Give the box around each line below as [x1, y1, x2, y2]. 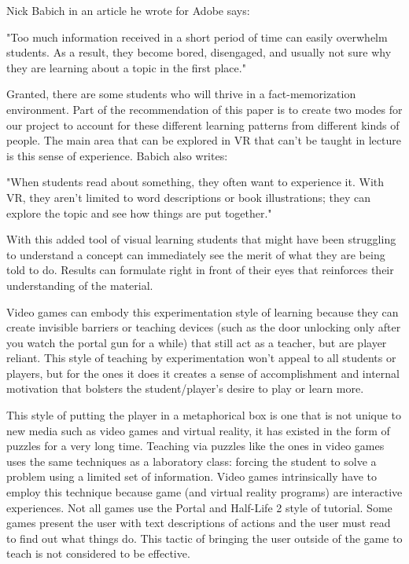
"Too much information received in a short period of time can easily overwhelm [6, 28, 388, 45]
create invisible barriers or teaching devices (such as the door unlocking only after [6, 319, 401, 335]
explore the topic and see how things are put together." [6, 204, 272, 221]
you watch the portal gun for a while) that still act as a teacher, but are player [6, 334, 387, 350]
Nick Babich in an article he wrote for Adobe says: [6, 2, 250, 18]
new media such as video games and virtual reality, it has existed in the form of [6, 422, 390, 438]
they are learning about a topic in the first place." [6, 59, 246, 75]
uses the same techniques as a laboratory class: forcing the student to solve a [6, 452, 377, 469]
